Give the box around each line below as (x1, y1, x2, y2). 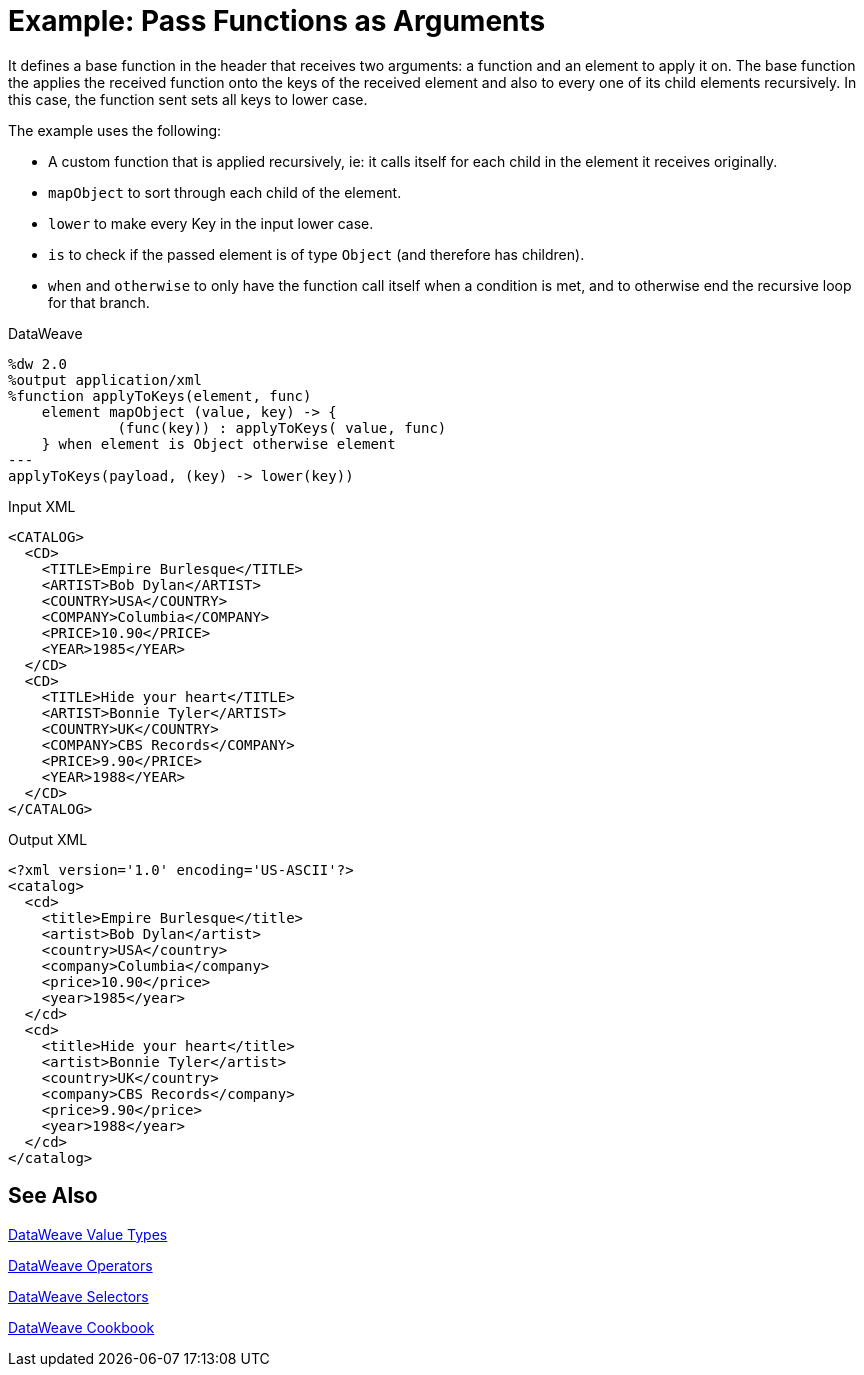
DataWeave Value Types (8, 1225, 168, 1243)
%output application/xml (8, 371, 202, 388)
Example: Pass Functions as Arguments (8, 4, 546, 38)
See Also (8, 1183, 98, 1209)
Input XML (8, 497, 76, 515)
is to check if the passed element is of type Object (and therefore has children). (48, 245, 585, 263)
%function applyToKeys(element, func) (8, 387, 312, 404)
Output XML (8, 830, 88, 848)
